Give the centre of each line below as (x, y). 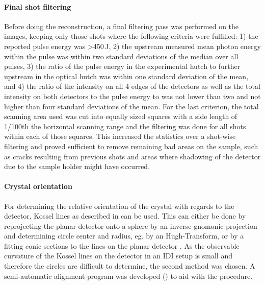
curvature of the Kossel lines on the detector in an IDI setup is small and (118, 256)
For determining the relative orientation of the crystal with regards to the (119, 206)
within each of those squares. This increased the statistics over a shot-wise (120, 136)
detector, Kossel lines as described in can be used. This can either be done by (125, 216)
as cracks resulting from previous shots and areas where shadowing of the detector (132, 156)
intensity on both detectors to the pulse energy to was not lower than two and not (132, 96)
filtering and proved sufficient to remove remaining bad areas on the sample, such (131, 146)
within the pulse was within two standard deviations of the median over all (121, 56)
